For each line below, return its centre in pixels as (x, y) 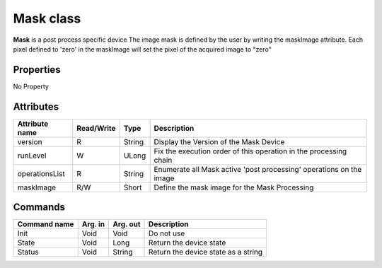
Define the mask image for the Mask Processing (234, 187)
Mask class (47, 18)
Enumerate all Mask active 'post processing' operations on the (258, 169)
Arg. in (93, 224)
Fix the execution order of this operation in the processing (250, 151)
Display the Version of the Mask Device (219, 141)
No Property (31, 86)
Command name (46, 224)
